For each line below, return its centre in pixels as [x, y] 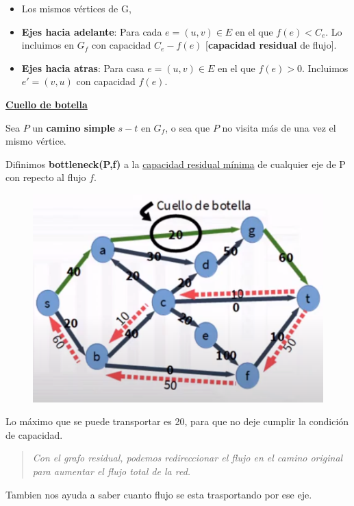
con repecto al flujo [46, 177]
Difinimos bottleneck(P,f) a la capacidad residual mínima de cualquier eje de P [176, 164]
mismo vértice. [36, 141]
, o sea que [188, 127]
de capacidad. [34, 434]
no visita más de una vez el [279, 127]
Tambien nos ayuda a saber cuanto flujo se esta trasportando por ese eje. [159, 494]
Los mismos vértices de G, [76, 8]
